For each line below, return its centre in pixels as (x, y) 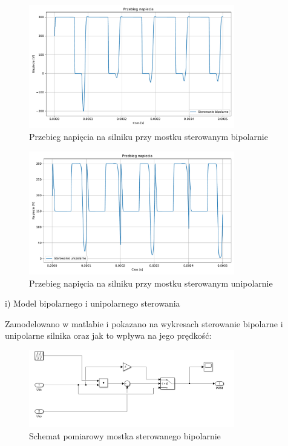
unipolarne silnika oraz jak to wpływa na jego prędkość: (108, 335)
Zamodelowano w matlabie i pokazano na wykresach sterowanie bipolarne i (144, 323)
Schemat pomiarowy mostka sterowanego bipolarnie (125, 436)
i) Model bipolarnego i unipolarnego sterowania (93, 303)
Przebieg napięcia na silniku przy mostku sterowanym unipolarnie (151, 283)
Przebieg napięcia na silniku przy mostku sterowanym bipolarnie (149, 136)
